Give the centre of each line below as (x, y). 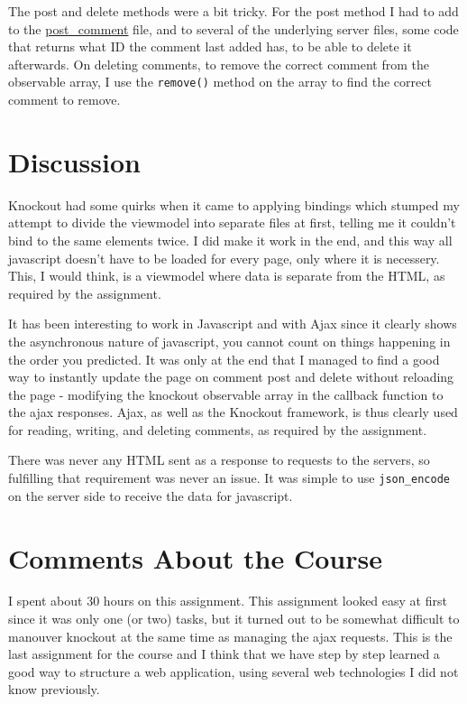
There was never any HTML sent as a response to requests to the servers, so (219, 460)
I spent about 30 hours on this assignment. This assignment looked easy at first (228, 601)
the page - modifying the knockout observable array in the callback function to (226, 394)
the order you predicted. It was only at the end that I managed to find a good (224, 359)
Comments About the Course (195, 557)
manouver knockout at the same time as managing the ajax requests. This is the (230, 636)
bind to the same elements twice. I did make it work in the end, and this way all (230, 240)
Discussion (74, 161)
